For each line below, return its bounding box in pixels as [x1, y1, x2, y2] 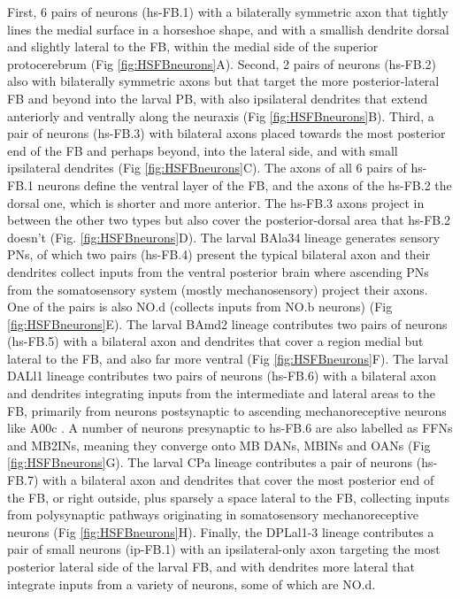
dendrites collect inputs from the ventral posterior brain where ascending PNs [7, 262, 429, 280]
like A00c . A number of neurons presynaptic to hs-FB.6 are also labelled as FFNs [7, 419, 453, 437]
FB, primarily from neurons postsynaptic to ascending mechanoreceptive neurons [7, 401, 447, 419]
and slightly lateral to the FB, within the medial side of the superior [7, 37, 379, 56]
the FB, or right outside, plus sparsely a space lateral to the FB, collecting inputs [7, 488, 449, 506]
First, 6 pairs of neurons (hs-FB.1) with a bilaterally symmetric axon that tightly [7, 3, 448, 20]
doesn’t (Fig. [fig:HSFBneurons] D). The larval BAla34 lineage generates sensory [7, 227, 441, 246]
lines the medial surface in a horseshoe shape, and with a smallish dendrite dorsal [7, 19, 449, 38]
